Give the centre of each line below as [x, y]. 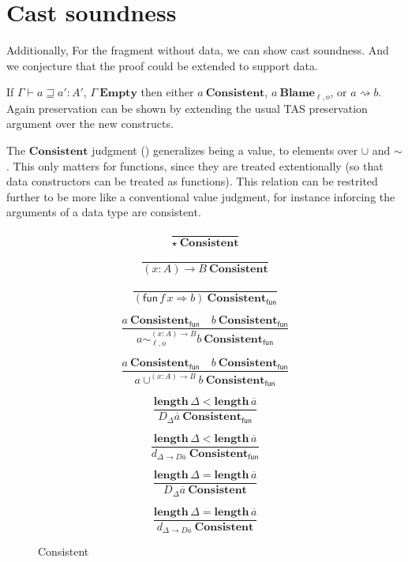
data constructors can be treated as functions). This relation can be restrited [192, 181]
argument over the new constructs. [90, 124]
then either [167, 92]
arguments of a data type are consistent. [104, 212]
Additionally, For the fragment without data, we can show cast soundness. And [198, 50]
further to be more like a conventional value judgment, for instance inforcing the [201, 196]
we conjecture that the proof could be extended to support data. [162, 65]
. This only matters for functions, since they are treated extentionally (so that [195, 165]
